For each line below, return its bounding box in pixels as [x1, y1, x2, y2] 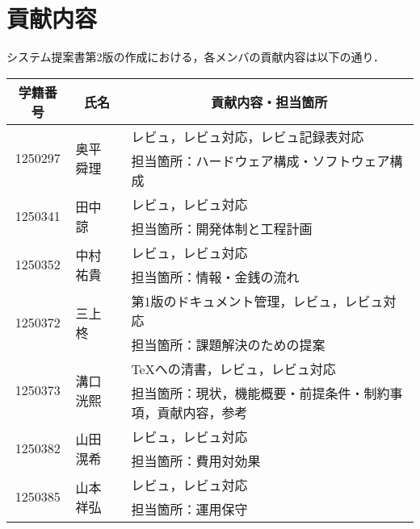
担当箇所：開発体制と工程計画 [131, 219, 313, 238]
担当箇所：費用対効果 [131, 451, 261, 470]
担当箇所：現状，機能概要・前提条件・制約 [131, 383, 390, 402]
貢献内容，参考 [157, 402, 248, 422]
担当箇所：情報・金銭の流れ [131, 267, 300, 286]
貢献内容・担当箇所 [211, 92, 328, 111]
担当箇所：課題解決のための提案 [131, 335, 325, 354]
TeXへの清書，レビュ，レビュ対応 [131, 359, 336, 378]
